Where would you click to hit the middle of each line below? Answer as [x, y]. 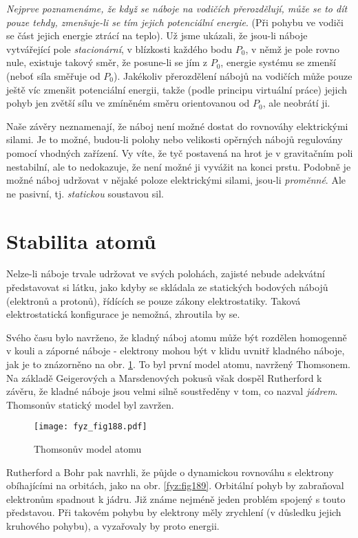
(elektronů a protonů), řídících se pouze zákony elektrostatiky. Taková [154, 300]
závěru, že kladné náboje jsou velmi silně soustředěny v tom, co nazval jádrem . [172, 391]
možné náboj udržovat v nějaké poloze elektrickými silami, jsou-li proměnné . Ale [176, 180]
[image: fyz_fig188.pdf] [91, 427]
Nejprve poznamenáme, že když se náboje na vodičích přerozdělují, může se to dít [177, 8]
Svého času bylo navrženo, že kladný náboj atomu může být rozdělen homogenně [177, 337]
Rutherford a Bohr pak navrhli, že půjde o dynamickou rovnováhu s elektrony [170, 472]
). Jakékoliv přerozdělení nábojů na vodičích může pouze [233, 75]
